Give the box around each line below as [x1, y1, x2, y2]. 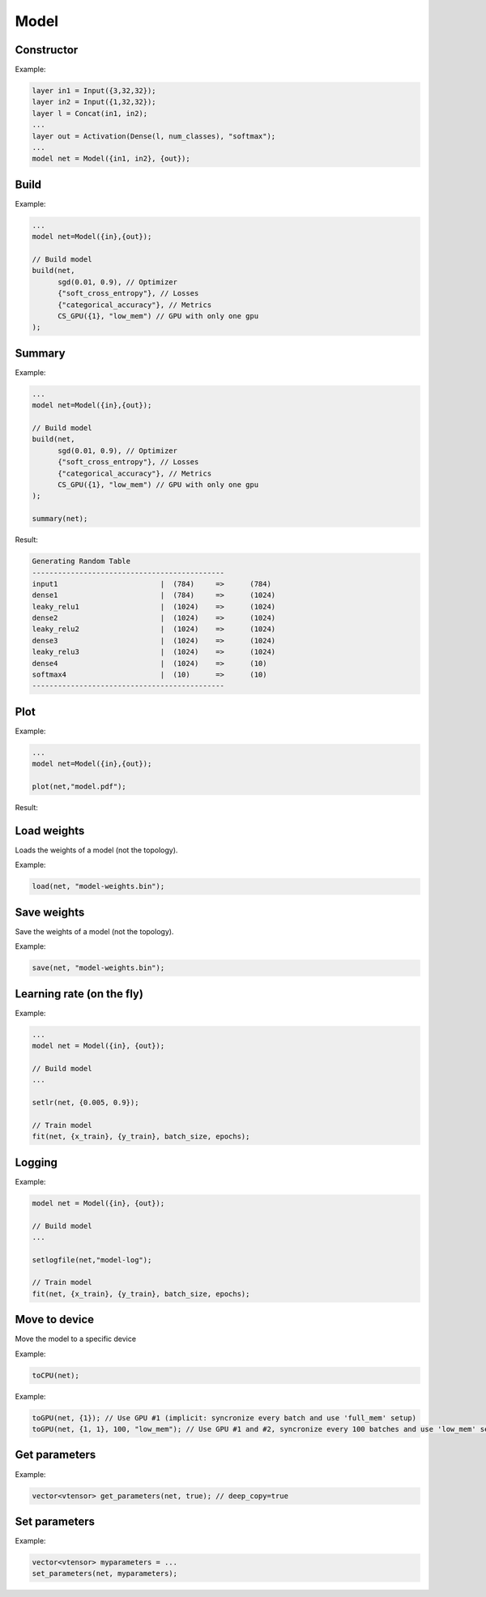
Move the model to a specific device [15, 1334, 137, 1344]
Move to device [15, 1313, 95, 1326]
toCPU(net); [32, 1370, 80, 1380]
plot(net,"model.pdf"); [32, 782, 127, 792]
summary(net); [32, 515, 88, 523]
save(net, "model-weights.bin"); [32, 963, 165, 972]
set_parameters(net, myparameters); [32, 1569, 178, 1578]
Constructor [15, 43, 79, 57]
